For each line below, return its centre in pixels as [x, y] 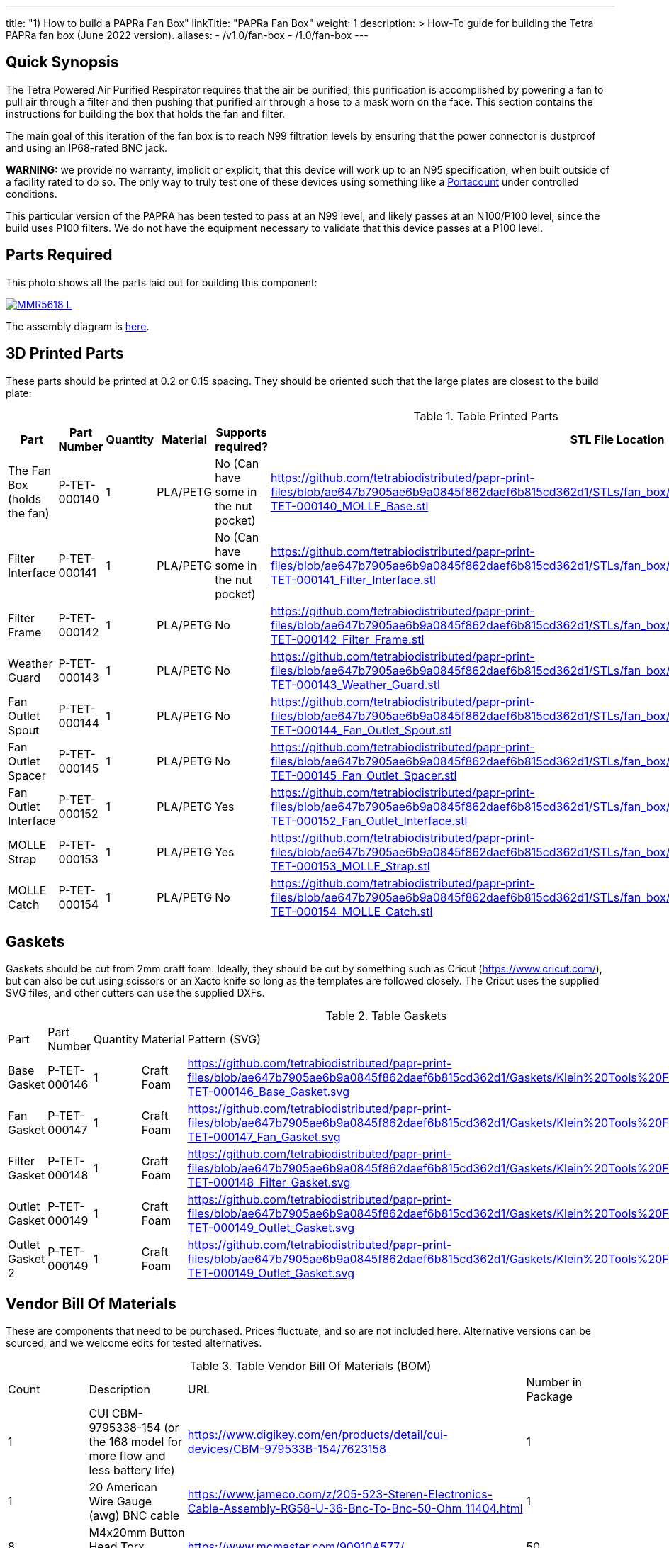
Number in [554, 1382]
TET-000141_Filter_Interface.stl [353, 579]
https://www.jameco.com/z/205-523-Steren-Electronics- [340, 1494]
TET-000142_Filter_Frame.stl [347, 639]
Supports [241, 432]
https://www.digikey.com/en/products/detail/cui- [318, 1435]
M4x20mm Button [137, 1533]
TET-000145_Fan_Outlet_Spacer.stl [364, 775]
